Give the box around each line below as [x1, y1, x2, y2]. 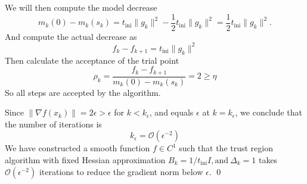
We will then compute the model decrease [5, 1, 157, 13]
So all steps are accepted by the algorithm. [5, 86, 161, 98]
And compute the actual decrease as [5, 30, 137, 42]
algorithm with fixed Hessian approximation [5, 154, 166, 166]
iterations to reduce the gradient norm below [39, 165, 203, 177]
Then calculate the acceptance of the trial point [5, 54, 179, 66]
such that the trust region [179, 142, 273, 154]
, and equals [149, 106, 194, 118]
